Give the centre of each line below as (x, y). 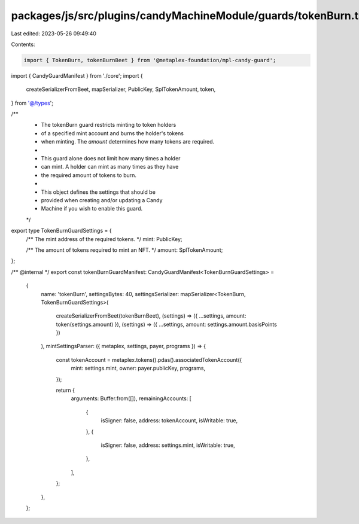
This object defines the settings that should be (98, 192)
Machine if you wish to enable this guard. (92, 209)
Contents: (23, 44)
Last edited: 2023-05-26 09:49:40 (54, 33)
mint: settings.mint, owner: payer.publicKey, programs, (138, 368)
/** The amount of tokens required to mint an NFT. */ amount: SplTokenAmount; (124, 250)
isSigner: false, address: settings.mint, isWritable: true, (168, 445)
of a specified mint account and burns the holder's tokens (112, 133)
